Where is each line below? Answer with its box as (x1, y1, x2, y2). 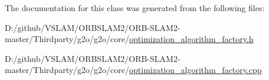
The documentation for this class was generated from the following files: (5, 2, 265, 13)
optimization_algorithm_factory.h (129, 33, 254, 45)
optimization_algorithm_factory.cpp (129, 64, 262, 76)
